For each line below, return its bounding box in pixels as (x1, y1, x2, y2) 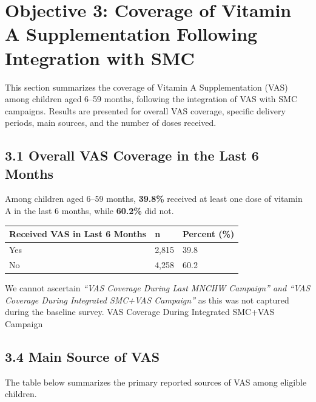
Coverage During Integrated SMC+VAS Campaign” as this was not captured (5, 293, 289, 306)
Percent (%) (183, 227, 235, 240)
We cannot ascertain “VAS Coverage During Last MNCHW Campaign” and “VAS (5, 281, 311, 294)
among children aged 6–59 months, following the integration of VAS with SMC (5, 92, 298, 105)
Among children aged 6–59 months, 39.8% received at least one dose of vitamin (5, 192, 303, 205)
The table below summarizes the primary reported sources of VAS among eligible (5, 375, 307, 388)
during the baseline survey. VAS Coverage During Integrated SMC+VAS (5, 305, 275, 318)
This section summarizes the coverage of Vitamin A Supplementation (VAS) (5, 80, 288, 93)
